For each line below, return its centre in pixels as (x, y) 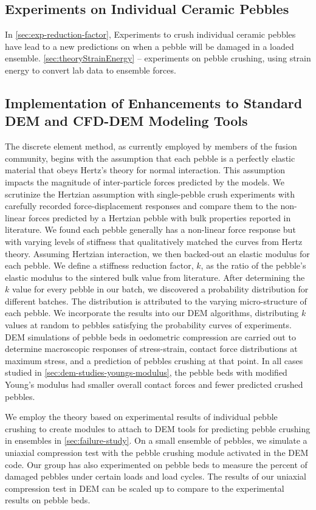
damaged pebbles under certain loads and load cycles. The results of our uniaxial (156, 476)
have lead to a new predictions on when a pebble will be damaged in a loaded (149, 46)
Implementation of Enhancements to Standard (154, 102)
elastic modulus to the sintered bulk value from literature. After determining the (155, 277)
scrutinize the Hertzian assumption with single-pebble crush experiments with (150, 194)
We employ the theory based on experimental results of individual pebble (141, 417)
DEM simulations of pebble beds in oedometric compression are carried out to (150, 336)
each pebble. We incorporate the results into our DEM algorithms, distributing (152, 313)
